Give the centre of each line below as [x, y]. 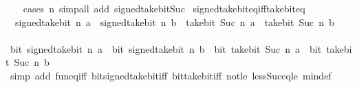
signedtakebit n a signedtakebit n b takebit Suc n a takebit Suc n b [174, 22]
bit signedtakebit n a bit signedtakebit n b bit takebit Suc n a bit [166, 48]
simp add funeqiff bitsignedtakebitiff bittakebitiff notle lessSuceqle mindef [171, 75]
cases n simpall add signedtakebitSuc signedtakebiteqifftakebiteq [164, 8]
